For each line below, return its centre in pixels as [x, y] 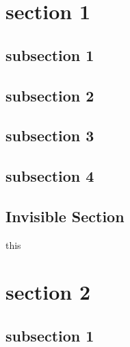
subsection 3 [50, 135]
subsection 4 [50, 176]
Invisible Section [65, 216]
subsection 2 [50, 95]
